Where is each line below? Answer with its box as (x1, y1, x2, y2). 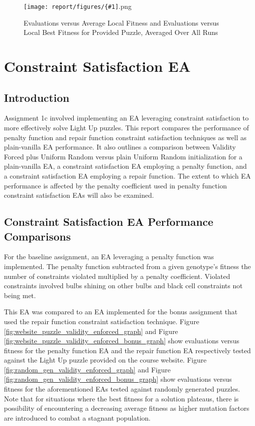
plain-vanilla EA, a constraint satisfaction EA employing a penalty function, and (4, 161, 247, 171)
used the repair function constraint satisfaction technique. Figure (4, 316, 199, 326)
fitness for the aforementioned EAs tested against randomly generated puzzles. (4, 384, 240, 394)
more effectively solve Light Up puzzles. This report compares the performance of (4, 122, 249, 133)
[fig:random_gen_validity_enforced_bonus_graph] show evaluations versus (4, 374, 232, 384)
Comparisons (4, 228, 71, 243)
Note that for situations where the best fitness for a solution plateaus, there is (4, 393, 239, 403)
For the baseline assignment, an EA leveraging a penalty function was (4, 251, 214, 262)
